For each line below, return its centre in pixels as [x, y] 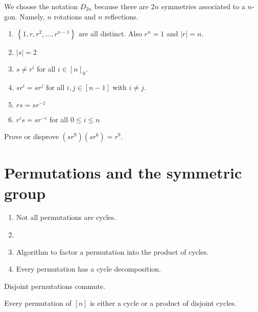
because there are [121, 6]
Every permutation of [38, 303]
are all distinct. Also [110, 34]
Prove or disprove [31, 136]
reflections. [122, 16]
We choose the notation [41, 6]
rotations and [75, 16]
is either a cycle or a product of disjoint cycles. [163, 303]
